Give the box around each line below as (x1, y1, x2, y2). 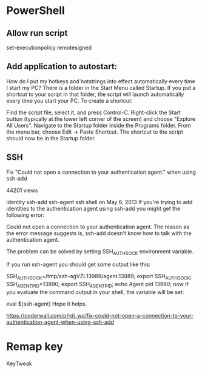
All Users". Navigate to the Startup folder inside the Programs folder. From (6, 121, 191, 129)
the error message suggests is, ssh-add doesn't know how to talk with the (6, 229, 192, 237)
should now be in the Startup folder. (6, 134, 96, 142)
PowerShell (6, 4, 65, 18)
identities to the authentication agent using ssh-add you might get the (6, 205, 181, 212)
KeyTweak (6, 360, 32, 367)
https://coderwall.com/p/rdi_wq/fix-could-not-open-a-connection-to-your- (6, 312, 194, 320)
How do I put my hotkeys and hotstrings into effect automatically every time (6, 77, 195, 85)
